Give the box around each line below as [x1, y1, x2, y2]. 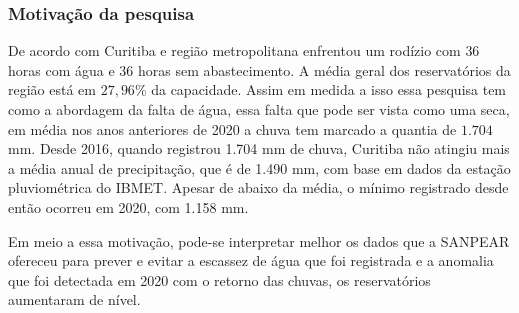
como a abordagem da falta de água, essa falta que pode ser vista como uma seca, [8, 99, 510, 119]
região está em [8, 79, 96, 100]
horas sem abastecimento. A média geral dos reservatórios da [137, 59, 511, 80]
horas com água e [8, 59, 115, 80]
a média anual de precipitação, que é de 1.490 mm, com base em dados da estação [8, 157, 511, 178]
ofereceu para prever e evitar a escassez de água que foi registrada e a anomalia [8, 250, 494, 271]
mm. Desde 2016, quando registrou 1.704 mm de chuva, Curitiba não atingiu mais [8, 138, 510, 159]
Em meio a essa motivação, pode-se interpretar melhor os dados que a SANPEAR [8, 230, 510, 251]
